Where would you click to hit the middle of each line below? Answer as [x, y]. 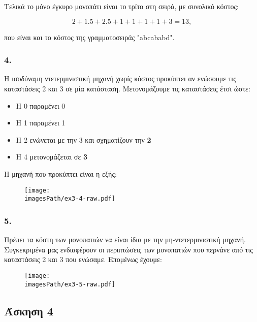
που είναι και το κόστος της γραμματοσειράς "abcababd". [89, 37]
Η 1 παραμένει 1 [41, 123]
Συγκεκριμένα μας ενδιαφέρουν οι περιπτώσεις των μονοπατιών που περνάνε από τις [128, 249]
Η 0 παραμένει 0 [41, 105]
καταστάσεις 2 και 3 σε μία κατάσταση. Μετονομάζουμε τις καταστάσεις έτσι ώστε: [127, 88]
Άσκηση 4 [29, 311]
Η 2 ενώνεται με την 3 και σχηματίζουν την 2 [84, 139]
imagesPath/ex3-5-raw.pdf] [70, 284]
